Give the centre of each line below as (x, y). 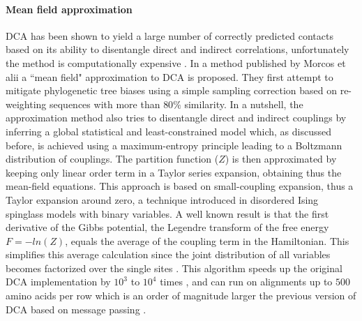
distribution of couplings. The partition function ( (112, 159)
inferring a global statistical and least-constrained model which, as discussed (169, 131)
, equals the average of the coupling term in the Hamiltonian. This (207, 240)
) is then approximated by (281, 159)
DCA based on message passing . (76, 309)
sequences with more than (105, 104)
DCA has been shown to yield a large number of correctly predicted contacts (169, 35)
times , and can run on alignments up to (246, 282)
